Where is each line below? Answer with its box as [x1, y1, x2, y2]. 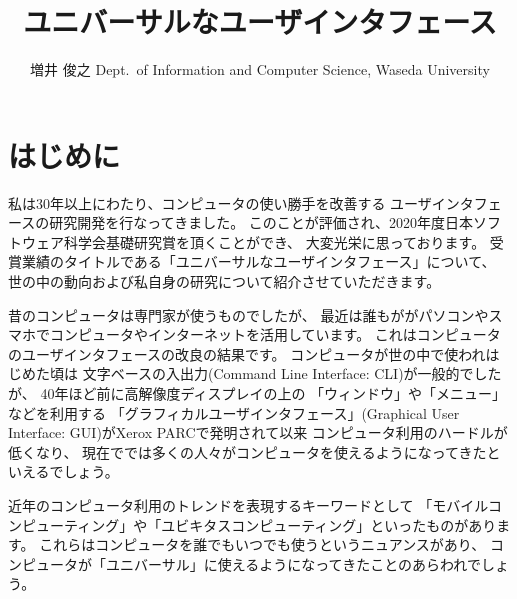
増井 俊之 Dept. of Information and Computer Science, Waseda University [30, 59, 490, 80]
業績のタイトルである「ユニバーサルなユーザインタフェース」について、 [21, 251, 496, 272]
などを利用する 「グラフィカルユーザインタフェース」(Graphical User [8, 402, 460, 423]
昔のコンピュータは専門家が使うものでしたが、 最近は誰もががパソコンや [8, 304, 489, 325]
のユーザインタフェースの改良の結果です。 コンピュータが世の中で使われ [8, 343, 486, 364]
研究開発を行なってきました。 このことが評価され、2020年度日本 [49, 212, 473, 233]
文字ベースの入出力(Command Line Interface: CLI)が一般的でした [82, 363, 502, 384]
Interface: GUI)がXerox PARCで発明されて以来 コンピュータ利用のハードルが [8, 422, 508, 443]
